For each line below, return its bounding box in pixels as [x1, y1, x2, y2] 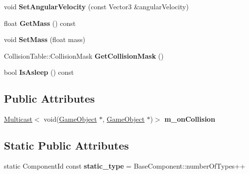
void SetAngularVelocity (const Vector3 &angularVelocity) [4, 1, 189, 11]
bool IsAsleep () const [4, 67, 74, 77]
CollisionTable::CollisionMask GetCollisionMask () [4, 50, 164, 61]
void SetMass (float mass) [4, 34, 85, 44]
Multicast [4, 114, 33, 124]
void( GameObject [44, 114, 97, 124]
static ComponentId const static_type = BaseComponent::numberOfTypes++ [4, 160, 246, 171]
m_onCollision [164, 114, 215, 124]
